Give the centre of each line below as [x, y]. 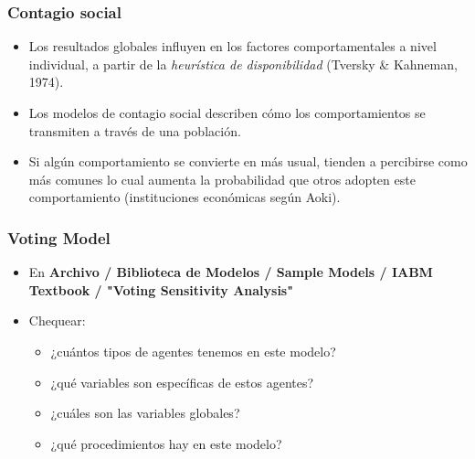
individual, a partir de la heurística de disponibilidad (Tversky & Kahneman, [243, 64]
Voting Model [59, 237]
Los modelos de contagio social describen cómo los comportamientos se [227, 112]
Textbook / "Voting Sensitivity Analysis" [161, 289]
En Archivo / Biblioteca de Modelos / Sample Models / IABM [231, 272]
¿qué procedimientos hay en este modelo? [166, 443]
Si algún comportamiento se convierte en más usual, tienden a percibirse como [248, 161]
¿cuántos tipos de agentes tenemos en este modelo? [193, 351]
